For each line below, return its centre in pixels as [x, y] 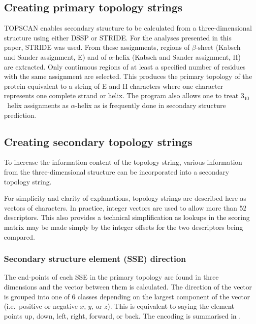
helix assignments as [38, 105]
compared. [20, 236]
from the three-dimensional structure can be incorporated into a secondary [117, 171]
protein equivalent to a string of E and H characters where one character [114, 86]
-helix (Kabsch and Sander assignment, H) [177, 56]
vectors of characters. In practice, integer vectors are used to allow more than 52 [125, 207]
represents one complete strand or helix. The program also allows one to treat [121, 95]
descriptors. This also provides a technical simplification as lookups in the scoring [127, 217]
